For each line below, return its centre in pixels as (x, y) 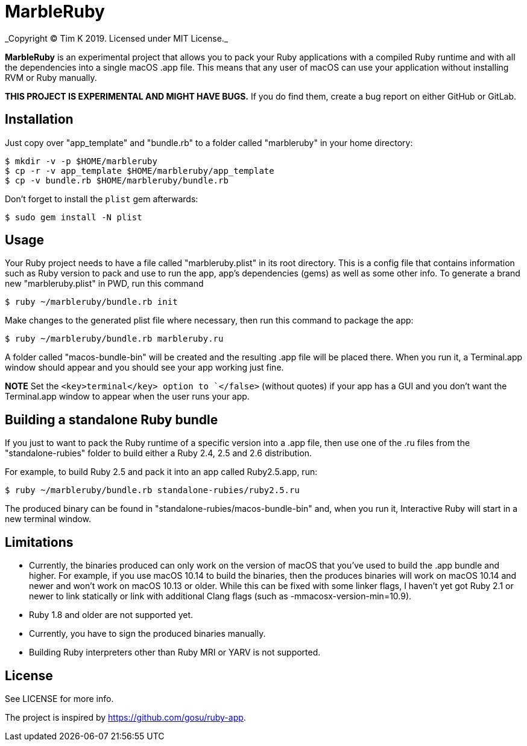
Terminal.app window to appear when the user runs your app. (127, 397)
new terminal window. (48, 519)
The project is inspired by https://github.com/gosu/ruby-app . (125, 717)
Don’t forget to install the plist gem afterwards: (102, 199)
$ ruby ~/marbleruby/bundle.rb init (91, 302)
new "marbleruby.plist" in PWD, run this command (104, 284)
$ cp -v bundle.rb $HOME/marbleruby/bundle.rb (117, 180)
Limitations (39, 542)
